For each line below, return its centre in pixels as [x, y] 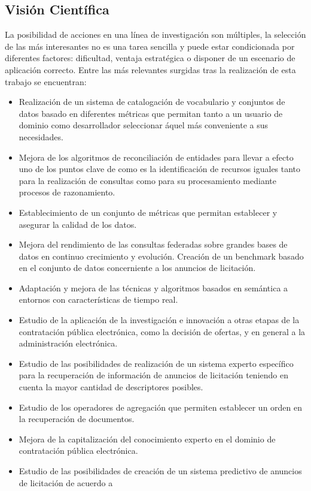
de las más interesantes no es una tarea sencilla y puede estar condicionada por [150, 46]
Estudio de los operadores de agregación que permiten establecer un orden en [161, 407]
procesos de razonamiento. [67, 192]
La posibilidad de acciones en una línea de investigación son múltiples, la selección [155, 34]
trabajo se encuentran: [46, 81]
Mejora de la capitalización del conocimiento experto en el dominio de [147, 439]
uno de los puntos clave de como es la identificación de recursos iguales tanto [160, 169]
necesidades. [41, 136]
